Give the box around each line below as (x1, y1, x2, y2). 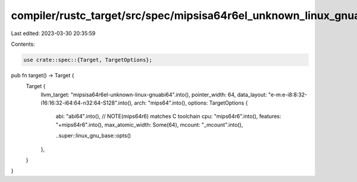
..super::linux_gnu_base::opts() (55, 132, 131, 139)
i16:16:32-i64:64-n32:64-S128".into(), (40, 99, 133, 106)
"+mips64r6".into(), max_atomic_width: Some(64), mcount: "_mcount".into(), (55, 121, 243, 128)
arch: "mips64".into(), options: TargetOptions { (134, 99, 248, 106)
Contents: (11, 40, 35, 48)
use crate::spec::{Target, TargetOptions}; (23, 57, 153, 63)
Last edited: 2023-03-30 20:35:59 (11, 30, 96, 37)
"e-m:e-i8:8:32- (268, 91, 308, 98)
